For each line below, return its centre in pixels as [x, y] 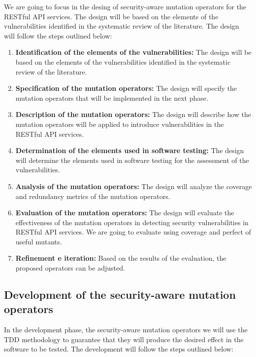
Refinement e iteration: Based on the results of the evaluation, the [121, 258]
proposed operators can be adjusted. [70, 268]
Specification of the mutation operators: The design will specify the [126, 88]
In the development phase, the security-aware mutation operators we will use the [126, 330]
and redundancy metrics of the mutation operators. [93, 196]
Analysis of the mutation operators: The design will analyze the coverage [134, 186]
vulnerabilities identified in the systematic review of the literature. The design [122, 26]
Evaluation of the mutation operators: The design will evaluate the [125, 213]
